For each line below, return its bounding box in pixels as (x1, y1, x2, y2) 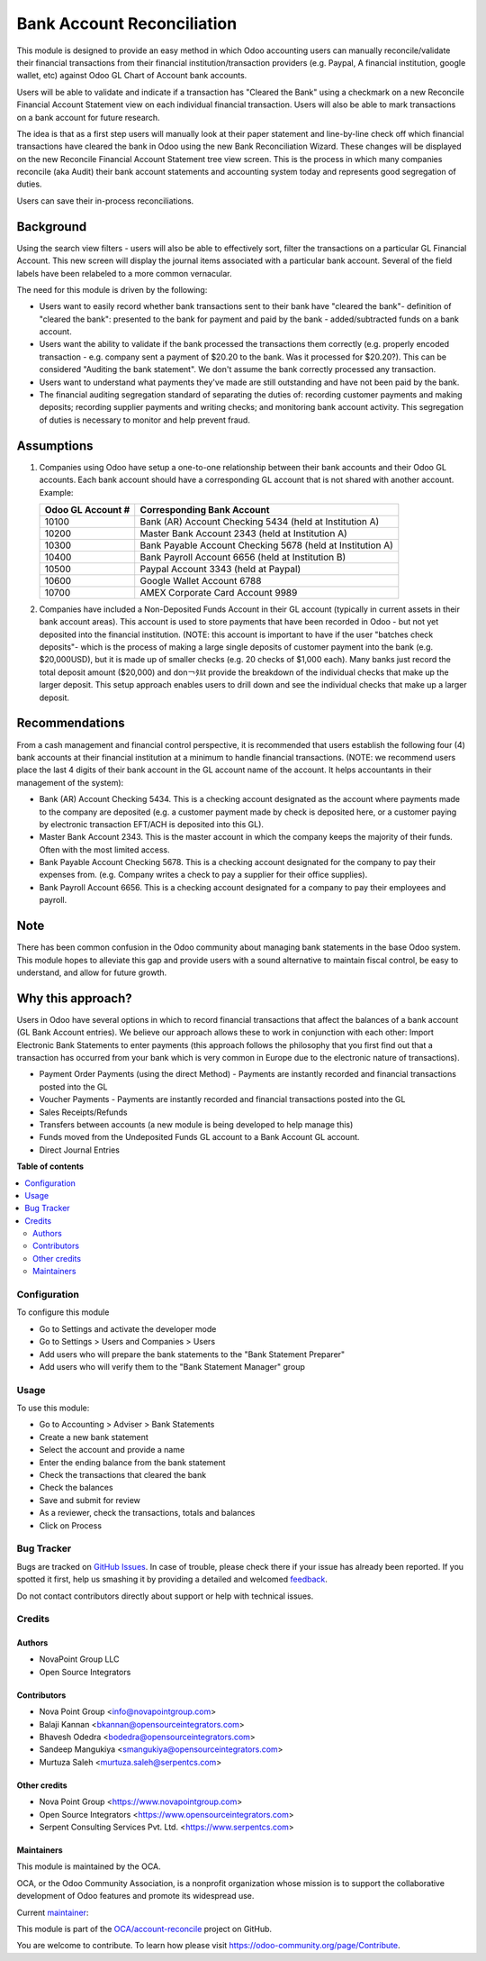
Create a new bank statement (39, 1431, 148, 1442)
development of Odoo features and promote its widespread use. (16, 1891, 255, 1902)
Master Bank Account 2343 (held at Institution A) (139, 527, 348, 540)
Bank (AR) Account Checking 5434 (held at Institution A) (139, 515, 380, 527)
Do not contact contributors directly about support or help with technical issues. (16, 1591, 314, 1601)
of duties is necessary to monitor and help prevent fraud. (39, 415, 251, 425)
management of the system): (16, 777, 124, 788)
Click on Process (39, 1519, 103, 1531)
